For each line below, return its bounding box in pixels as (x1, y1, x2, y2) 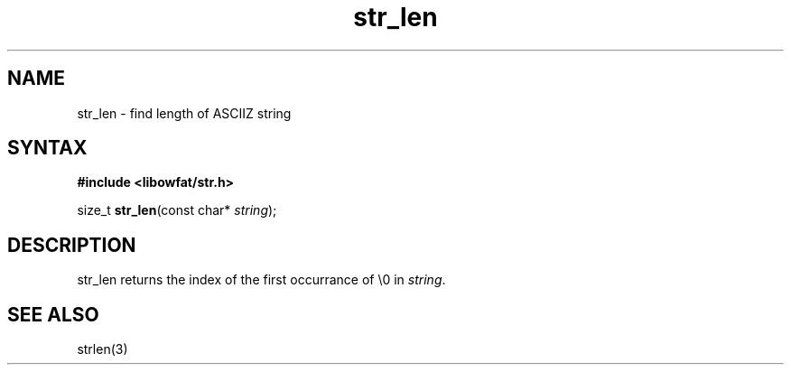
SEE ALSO (7, 302, 99, 326)
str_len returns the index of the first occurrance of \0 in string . (77, 272, 446, 288)
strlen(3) (77, 341, 128, 358)
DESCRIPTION (7, 233, 136, 256)
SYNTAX (7, 136, 88, 160)
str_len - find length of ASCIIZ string (77, 105, 292, 121)
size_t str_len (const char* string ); (77, 202, 277, 219)
